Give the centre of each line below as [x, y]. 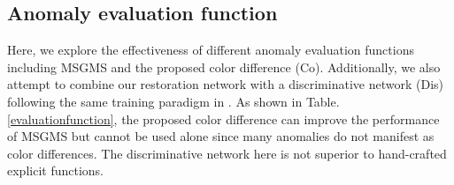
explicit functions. [55, 170]
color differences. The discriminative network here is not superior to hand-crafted [227, 153]
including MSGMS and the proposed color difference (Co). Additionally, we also [224, 67]
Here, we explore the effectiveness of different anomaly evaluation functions [211, 50]
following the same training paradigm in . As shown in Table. [173, 101]
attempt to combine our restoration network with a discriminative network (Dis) [225, 84]
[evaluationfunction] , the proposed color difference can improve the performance [223, 118]
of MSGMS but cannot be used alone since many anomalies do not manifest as [221, 136]
